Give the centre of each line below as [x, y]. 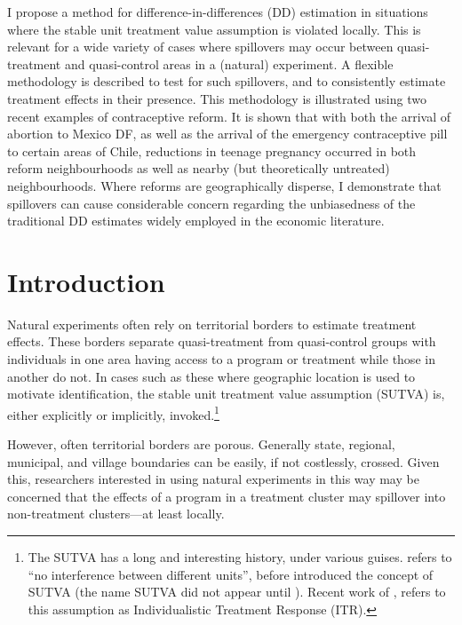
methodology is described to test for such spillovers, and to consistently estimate [227, 81]
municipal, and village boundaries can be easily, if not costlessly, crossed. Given [223, 461]
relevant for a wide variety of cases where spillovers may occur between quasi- [219, 47]
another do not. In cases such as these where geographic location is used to [211, 376]
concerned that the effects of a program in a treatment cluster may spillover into [227, 496]
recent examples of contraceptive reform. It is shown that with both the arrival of [229, 116]
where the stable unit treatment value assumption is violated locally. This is [214, 29]
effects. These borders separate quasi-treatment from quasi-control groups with [222, 341]
